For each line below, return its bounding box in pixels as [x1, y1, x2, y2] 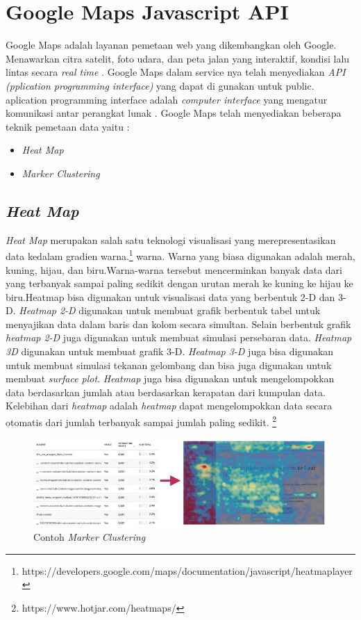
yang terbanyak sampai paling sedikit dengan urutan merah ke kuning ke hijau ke [6, 276, 353, 291]
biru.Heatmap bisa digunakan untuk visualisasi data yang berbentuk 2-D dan [6, 289, 335, 304]
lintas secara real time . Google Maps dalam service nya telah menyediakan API [6, 65, 346, 79]
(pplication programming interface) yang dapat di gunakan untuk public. [6, 78, 314, 92]
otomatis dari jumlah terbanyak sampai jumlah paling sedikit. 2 [6, 413, 277, 429]
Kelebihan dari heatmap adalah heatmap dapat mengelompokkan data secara [6, 398, 333, 413]
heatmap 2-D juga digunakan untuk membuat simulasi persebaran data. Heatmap [6, 330, 352, 345]
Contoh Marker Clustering [33, 530, 146, 544]
